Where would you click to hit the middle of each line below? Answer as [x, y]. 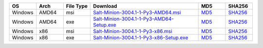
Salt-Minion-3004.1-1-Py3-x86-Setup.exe [141, 38]
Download [105, 6]
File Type [77, 6]
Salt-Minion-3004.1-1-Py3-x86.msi [133, 31]
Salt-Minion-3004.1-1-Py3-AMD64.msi [137, 12]
